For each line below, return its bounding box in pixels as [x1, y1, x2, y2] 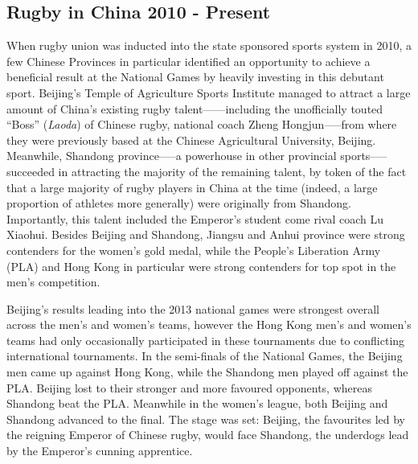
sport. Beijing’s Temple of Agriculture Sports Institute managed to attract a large [6, 84, 411, 101]
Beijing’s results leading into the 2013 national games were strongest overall [6, 300, 379, 317]
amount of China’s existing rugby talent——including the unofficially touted [6, 100, 383, 117]
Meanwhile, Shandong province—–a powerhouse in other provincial [6, 147, 337, 164]
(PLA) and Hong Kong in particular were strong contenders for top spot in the [6, 257, 396, 274]
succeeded [6, 162, 55, 179]
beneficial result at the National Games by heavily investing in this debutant [6, 68, 384, 85]
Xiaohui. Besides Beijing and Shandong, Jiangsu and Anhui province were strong [6, 226, 405, 243]
